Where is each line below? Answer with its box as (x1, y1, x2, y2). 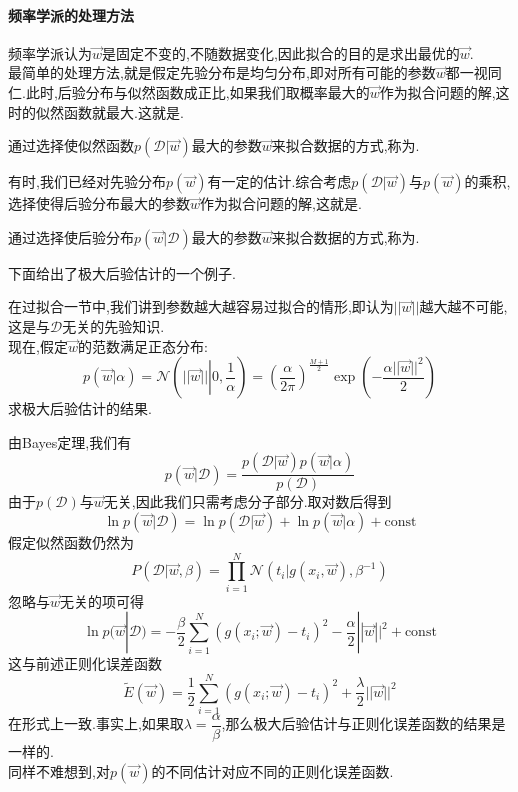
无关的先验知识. (62, 315, 165, 336)
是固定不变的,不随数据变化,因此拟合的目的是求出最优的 (102, 42, 460, 63)
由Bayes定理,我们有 (8, 431, 132, 452)
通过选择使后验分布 (8, 226, 134, 247)
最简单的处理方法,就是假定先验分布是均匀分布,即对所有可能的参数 (8, 62, 436, 83)
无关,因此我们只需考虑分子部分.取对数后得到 (103, 491, 392, 512)
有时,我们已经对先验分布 (8, 171, 166, 192)
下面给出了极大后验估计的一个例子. (8, 262, 236, 283)
